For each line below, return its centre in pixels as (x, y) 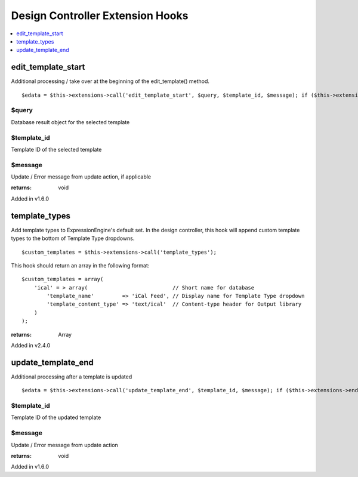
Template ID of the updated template (56, 417)
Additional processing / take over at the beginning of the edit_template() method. (110, 81)
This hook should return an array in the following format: (80, 265)
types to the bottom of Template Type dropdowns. (73, 238)
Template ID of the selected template (56, 149)
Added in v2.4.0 (31, 346)
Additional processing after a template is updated (72, 377)
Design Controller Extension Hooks (100, 16)
